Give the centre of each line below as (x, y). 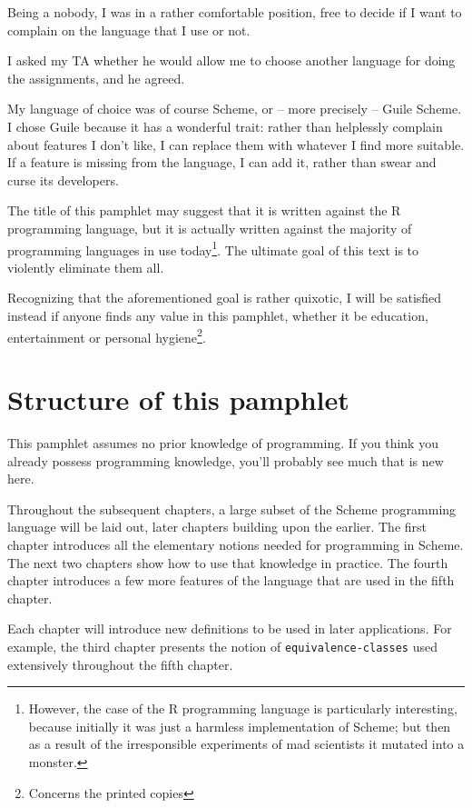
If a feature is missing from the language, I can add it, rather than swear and (222, 162)
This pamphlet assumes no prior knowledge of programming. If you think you (223, 442)
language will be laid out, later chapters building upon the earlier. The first (217, 527)
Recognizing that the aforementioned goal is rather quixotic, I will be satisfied (225, 298)
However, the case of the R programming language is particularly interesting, (243, 708)
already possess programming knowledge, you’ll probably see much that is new (226, 460)
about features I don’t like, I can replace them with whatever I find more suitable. (236, 144)
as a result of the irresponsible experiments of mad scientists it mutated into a (246, 744)
